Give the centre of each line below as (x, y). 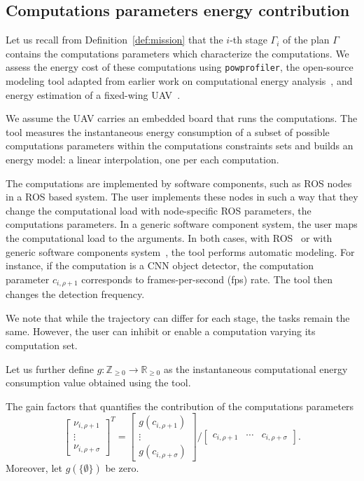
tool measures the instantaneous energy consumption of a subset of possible (168, 131)
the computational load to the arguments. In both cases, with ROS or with (169, 237)
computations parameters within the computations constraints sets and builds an (180, 145)
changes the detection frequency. (75, 294)
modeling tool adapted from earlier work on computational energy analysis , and (179, 81)
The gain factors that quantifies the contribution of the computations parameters (180, 406)
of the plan (306, 40)
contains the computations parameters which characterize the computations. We (177, 53)
